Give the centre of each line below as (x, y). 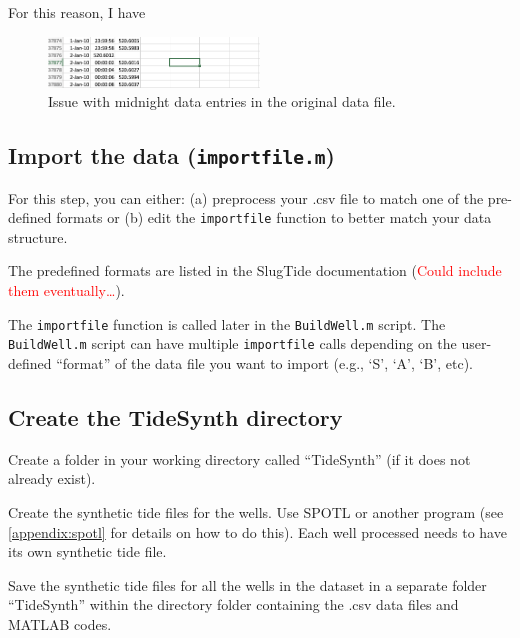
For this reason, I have (77, 12)
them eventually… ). (66, 290)
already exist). (52, 478)
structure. (38, 236)
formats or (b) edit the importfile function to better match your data (274, 217)
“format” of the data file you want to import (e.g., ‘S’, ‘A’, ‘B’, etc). (265, 362)
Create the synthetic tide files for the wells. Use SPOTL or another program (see (256, 511)
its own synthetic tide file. (87, 551)
